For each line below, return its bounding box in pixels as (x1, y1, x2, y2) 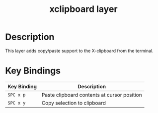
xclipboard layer (49, 3, 118, 15)
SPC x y (7, 100, 26, 106)
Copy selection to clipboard (41, 99, 106, 106)
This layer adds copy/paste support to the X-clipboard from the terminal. (5, 48, 154, 54)
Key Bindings (5, 65, 61, 76)
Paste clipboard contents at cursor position (41, 91, 143, 98)
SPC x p (7, 92, 26, 98)
